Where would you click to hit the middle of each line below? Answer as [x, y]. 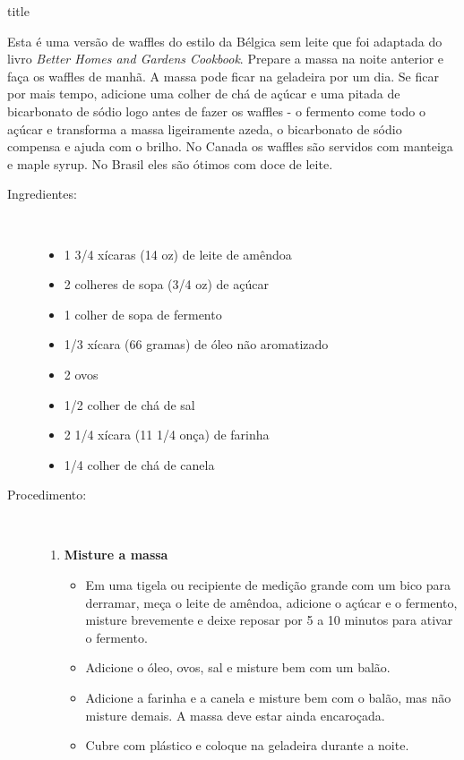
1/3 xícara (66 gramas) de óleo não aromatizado [196, 344]
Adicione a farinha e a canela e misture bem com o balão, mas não [268, 698]
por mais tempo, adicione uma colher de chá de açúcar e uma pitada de [204, 94]
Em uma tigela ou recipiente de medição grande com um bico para [268, 585]
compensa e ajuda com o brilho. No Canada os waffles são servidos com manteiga [230, 146]
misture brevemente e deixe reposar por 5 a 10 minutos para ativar [269, 620]
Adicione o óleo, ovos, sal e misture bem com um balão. [238, 667]
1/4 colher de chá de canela [139, 464]
